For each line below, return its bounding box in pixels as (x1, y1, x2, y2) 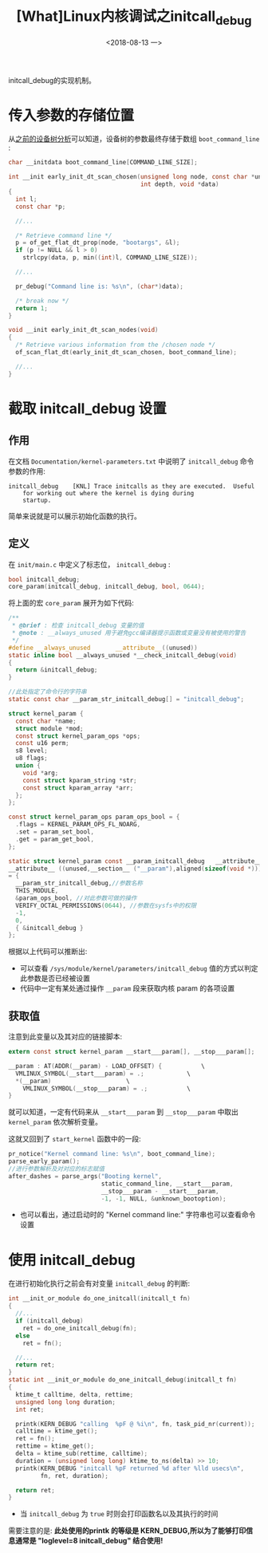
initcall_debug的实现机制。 (8, 75, 96, 85)
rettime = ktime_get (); (15, 1442, 94, 1450)
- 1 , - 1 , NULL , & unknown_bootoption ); (100, 1194, 227, 1203)
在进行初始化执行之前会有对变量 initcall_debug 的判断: (8, 1279, 191, 1288)
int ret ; (15, 1405, 45, 1413)
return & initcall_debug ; (15, 666, 98, 674)
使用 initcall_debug (8, 1251, 136, 1269)
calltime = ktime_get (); (15, 1427, 98, 1436)
